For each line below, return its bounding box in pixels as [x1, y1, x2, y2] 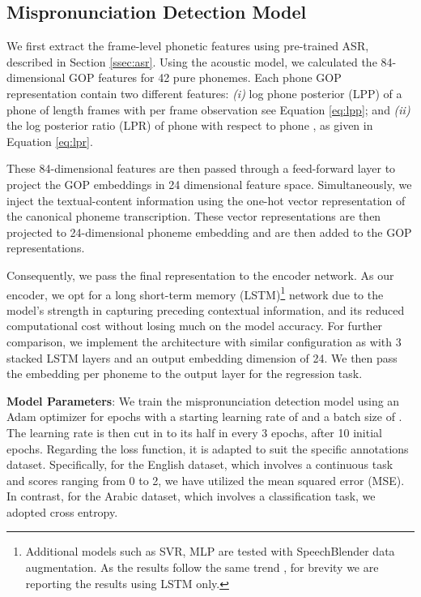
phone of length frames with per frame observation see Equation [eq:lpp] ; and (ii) [6, 101, 410, 118]
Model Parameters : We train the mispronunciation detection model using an [6, 392, 400, 409]
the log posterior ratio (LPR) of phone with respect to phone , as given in [6, 117, 373, 134]
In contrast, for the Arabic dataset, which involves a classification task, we [6, 487, 376, 505]
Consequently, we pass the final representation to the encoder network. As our [6, 266, 394, 283]
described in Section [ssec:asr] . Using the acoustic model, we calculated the [6, 53, 377, 70]
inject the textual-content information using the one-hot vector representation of [6, 191, 406, 208]
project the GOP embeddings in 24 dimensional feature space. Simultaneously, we [6, 175, 412, 192]
